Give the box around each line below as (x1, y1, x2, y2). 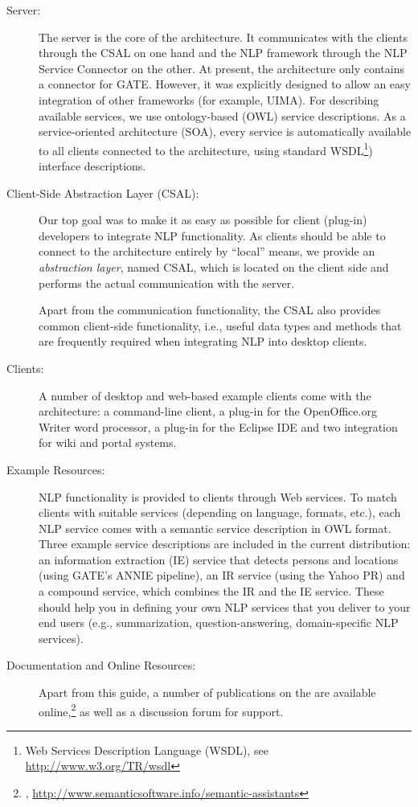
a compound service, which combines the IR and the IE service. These (39, 583, 384, 600)
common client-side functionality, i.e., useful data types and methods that (39, 317, 402, 334)
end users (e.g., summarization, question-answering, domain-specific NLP (39, 614, 399, 631)
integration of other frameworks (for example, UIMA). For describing (39, 91, 379, 108)
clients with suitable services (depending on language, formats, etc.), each (39, 504, 401, 521)
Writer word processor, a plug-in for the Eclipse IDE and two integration (39, 418, 398, 435)
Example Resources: (6, 461, 105, 477)
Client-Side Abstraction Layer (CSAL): (6, 184, 199, 201)
